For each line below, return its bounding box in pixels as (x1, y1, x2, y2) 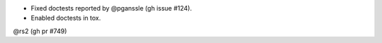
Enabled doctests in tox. (30, 14, 101, 23)
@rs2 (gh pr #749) (13, 27, 67, 35)
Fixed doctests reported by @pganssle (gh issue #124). (30, 4, 192, 12)
